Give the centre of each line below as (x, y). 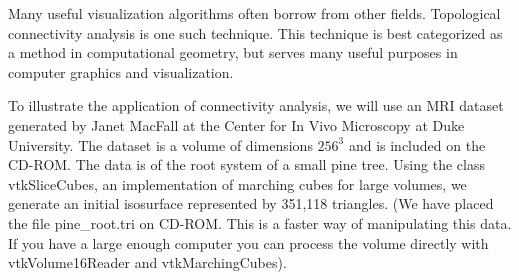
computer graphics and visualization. (121, 71)
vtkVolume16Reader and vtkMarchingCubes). (147, 262)
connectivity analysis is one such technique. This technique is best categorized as (255, 32)
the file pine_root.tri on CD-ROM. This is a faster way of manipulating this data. (260, 222)
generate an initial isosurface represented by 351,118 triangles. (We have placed (251, 203)
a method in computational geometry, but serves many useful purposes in (233, 52)
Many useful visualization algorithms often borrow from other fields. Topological (254, 13)
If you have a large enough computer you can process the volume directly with (248, 242)
